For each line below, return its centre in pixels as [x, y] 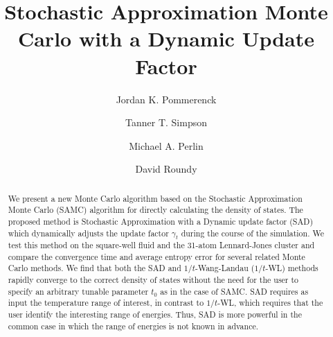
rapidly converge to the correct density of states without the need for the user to [153, 279]
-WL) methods [292, 268]
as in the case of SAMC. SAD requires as [234, 291]
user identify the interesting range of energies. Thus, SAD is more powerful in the [155, 314]
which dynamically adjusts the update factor [88, 233]
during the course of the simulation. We [252, 233]
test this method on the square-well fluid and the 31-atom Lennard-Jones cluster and [161, 245]
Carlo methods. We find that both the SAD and [94, 268]
